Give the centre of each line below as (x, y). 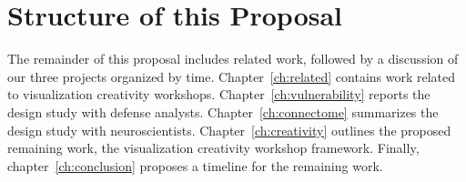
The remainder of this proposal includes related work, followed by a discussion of (233, 59)
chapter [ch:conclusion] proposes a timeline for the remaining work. (195, 165)
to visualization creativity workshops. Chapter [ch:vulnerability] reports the (219, 94)
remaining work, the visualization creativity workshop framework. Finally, (213, 148)
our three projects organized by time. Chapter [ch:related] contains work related (232, 76)
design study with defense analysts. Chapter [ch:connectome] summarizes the (223, 111)
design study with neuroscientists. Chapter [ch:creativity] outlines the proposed (229, 130)
